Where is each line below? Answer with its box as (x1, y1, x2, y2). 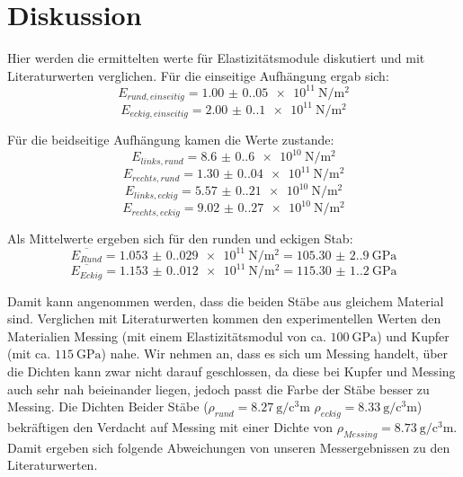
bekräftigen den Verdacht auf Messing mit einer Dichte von (7, 418, 334, 437)
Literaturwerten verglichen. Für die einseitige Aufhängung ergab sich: (7, 66, 389, 84)
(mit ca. (7, 344, 51, 363)
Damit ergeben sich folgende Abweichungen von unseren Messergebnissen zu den (7, 437, 450, 456)
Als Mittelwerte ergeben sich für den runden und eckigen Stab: (7, 228, 353, 247)
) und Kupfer (377, 326, 450, 345)
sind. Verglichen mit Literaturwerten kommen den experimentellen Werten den (7, 309, 441, 328)
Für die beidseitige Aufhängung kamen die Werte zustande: (7, 130, 334, 149)
